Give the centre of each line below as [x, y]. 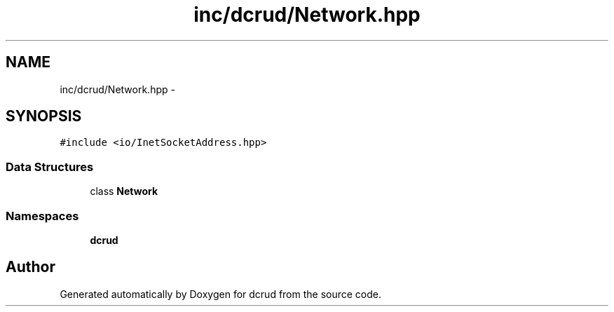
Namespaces [42, 216]
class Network [124, 191]
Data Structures [50, 167]
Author [30, 267]
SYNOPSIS [44, 116]
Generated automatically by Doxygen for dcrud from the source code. [221, 294]
